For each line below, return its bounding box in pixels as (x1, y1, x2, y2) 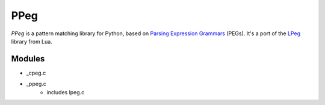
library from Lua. (11, 38, 52, 45)
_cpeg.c (26, 69, 46, 76)
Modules (11, 54, 45, 64)
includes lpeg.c (46, 88, 85, 95)
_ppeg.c (26, 81, 46, 88)
